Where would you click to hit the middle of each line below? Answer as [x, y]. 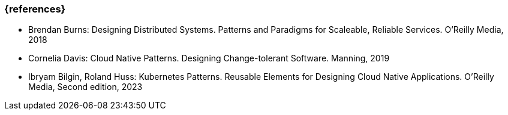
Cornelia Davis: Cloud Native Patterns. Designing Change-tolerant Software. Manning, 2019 [209, 58]
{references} [35, 9]
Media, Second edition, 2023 [85, 87]
